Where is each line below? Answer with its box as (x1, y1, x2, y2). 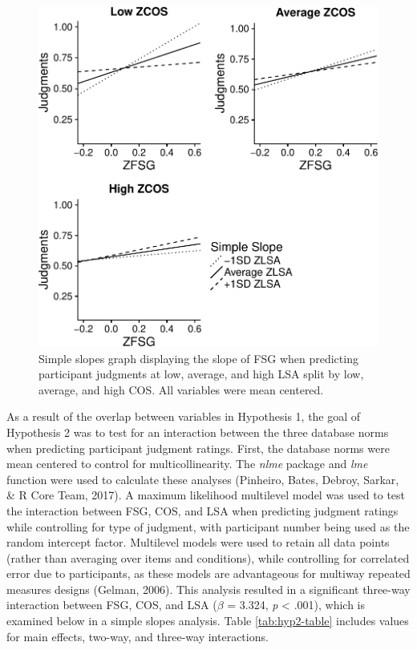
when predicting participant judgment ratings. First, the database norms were (6, 439, 390, 456)
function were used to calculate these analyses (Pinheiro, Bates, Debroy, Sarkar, (6, 470, 399, 487)
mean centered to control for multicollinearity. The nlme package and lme (6, 455, 368, 472)
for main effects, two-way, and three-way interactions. (6, 628, 269, 644)
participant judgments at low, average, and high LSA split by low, (38, 365, 364, 382)
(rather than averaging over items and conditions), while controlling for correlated (6, 549, 410, 566)
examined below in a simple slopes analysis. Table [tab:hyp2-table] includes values (6, 612, 409, 629)
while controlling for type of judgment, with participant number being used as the (6, 518, 410, 535)
